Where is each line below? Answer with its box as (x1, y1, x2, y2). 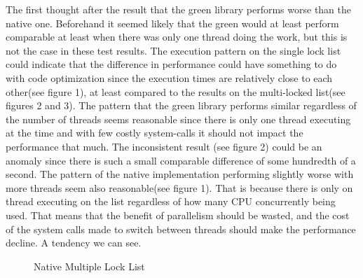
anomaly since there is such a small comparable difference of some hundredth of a (6, 153, 356, 167)
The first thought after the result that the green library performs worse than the (6, 2, 352, 16)
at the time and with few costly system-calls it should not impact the (6, 125, 303, 140)
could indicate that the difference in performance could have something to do (6, 57, 337, 71)
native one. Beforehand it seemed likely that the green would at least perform (6, 15, 339, 30)
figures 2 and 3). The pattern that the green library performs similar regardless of (6, 98, 357, 113)
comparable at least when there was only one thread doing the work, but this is (6, 29, 348, 44)
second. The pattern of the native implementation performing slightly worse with (6, 167, 354, 181)
